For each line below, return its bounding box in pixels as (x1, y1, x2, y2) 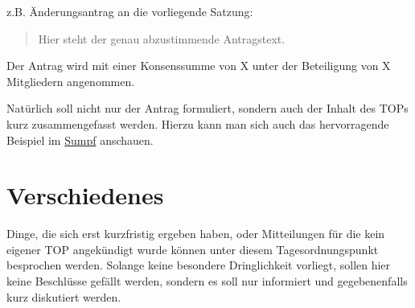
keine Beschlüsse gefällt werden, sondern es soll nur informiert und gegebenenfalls (6, 273, 408, 290)
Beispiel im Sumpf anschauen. (6, 131, 154, 148)
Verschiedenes (6, 179, 164, 211)
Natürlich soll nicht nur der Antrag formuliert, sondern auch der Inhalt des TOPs (6, 100, 409, 117)
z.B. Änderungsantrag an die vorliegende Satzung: (6, 3, 253, 19)
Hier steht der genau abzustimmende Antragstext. (38, 30, 286, 47)
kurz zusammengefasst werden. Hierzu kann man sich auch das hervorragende (6, 115, 389, 132)
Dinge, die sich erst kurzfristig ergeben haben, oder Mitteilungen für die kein (6, 225, 385, 242)
